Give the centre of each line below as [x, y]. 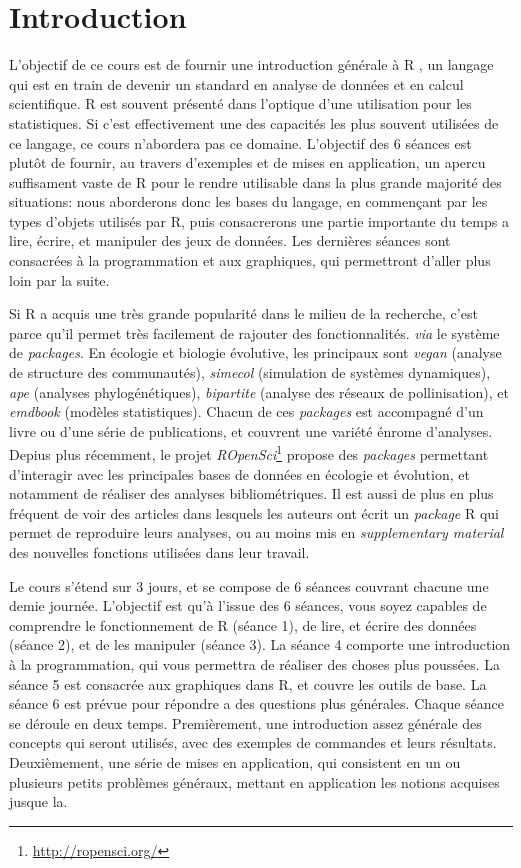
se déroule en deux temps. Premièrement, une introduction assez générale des [245, 722]
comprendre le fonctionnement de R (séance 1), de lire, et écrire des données [243, 624]
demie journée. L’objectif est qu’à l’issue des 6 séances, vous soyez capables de [248, 605]
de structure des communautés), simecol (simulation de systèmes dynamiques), [250, 372]
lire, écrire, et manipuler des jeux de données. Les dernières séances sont [230, 240]
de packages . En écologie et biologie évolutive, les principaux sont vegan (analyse [255, 352]
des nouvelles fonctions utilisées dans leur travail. [159, 552]
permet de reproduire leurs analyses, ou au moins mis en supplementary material [256, 532]
